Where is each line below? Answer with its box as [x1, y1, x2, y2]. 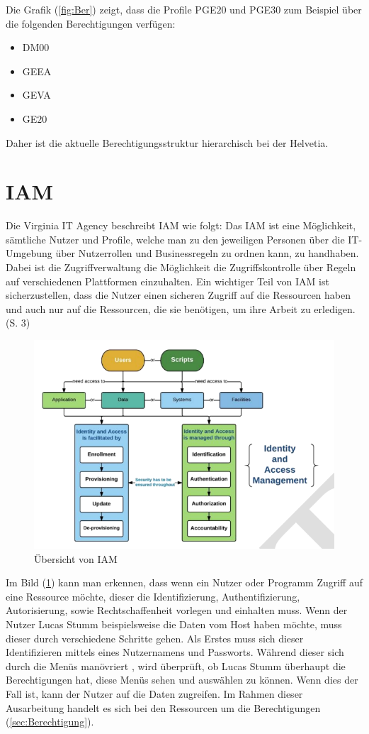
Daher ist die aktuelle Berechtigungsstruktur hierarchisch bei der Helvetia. [6, 135, 329, 150]
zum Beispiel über [283, 2, 362, 16]
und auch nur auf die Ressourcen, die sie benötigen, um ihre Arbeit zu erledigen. [6, 301, 356, 316]
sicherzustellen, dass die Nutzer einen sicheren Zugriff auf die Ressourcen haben [6, 287, 351, 302]
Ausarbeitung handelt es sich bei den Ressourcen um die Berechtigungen [6, 700, 321, 715]
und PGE [229, 2, 271, 16]
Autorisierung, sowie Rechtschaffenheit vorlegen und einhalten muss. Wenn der [6, 603, 348, 618]
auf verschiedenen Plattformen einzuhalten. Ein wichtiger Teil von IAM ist [6, 273, 329, 288]
